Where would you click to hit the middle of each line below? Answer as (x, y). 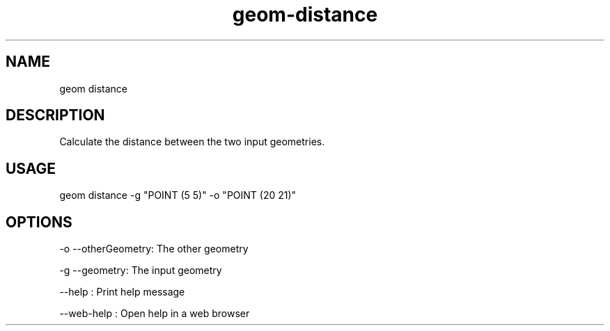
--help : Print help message (122, 292)
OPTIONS (39, 222)
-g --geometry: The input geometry (141, 271)
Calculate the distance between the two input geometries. (192, 142)
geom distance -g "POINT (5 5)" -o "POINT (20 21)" (178, 195)
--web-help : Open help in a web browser (155, 314)
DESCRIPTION (55, 115)
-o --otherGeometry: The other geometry (154, 249)
